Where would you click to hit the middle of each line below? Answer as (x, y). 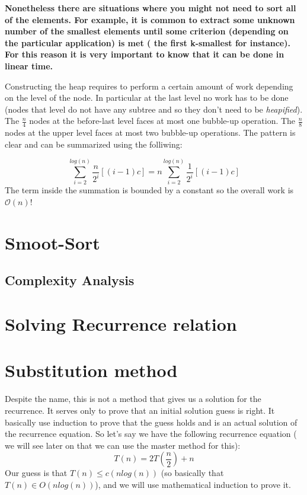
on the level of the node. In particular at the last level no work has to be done (147, 98)
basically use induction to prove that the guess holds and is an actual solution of (151, 422)
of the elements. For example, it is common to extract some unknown (150, 19)
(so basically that (192, 473)
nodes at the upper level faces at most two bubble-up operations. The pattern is (150, 132)
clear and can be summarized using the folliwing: (94, 144)
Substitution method (91, 370)
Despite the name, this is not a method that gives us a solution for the (133, 399)
